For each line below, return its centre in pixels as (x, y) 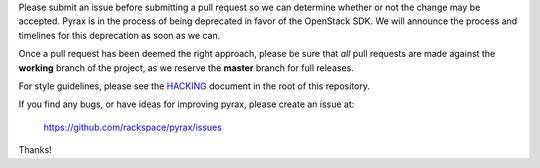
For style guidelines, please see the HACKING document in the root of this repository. (194, 86)
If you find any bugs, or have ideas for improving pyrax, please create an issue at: (186, 104)
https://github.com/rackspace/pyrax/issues (132, 127)
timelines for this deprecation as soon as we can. (119, 35)
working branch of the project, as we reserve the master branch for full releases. (186, 67)
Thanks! (35, 150)
